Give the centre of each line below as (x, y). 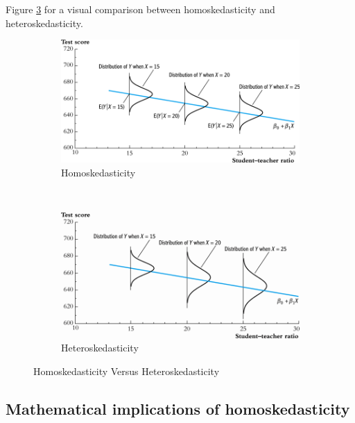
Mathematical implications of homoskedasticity (178, 408)
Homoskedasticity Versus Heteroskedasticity (127, 371)
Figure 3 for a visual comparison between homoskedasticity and (140, 9)
